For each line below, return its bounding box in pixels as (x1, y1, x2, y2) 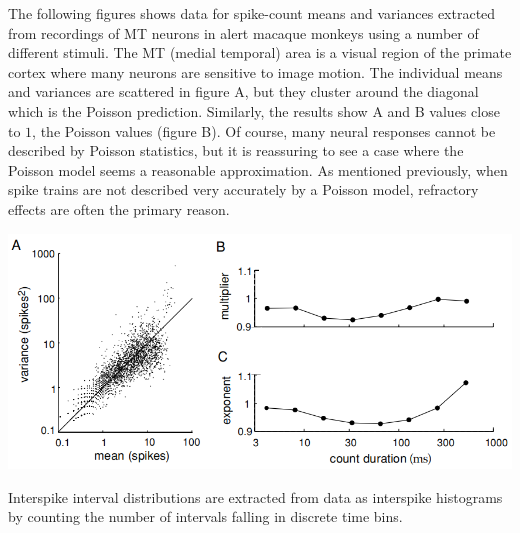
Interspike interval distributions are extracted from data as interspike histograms (8, 486, 503, 507)
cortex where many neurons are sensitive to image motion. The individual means (8, 61, 503, 82)
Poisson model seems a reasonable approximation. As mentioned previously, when (8, 159, 508, 180)
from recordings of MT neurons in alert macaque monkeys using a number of (8, 22, 479, 43)
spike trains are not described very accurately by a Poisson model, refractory (8, 179, 479, 200)
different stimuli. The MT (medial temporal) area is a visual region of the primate (8, 42, 512, 63)
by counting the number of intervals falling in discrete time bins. (8, 506, 403, 527)
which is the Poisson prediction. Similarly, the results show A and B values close (8, 100, 500, 121)
